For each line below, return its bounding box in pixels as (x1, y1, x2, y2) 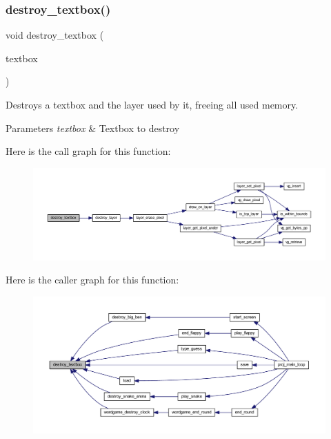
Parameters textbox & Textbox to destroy (6, 120, 180, 135)
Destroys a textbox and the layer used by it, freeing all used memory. (6, 97, 299, 111)
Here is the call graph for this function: (6, 144, 171, 158)
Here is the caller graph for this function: (6, 272, 179, 287)
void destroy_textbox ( (6, 28, 104, 42)
